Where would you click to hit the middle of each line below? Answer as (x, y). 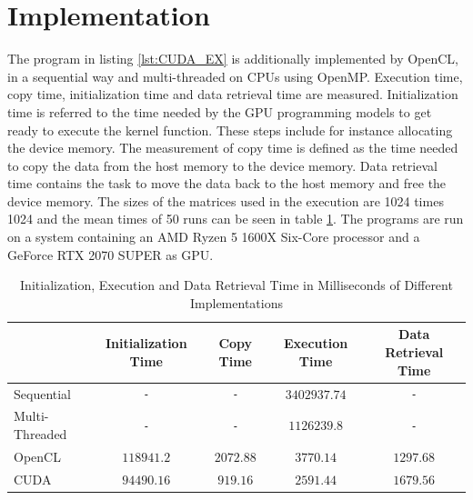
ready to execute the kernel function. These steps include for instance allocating (230, 130)
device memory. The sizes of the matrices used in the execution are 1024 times (226, 200)
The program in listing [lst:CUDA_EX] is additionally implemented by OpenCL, (233, 59)
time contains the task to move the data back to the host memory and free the (227, 183)
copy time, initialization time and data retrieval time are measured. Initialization (233, 94)
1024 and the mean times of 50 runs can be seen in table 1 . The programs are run (236, 219)
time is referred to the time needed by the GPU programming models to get (220, 111)
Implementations (236, 302)
